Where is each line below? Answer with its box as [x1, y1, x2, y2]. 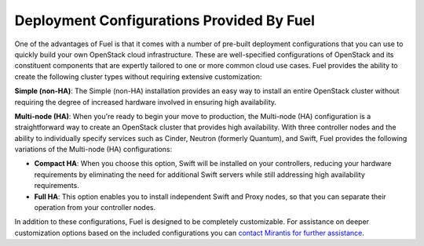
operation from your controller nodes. [34, 203, 156, 212]
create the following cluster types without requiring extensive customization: [14, 71, 262, 81]
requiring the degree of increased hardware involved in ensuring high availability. [14, 97, 277, 107]
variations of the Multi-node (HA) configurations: [14, 145, 173, 154]
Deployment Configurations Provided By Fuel [14, 12, 316, 29]
